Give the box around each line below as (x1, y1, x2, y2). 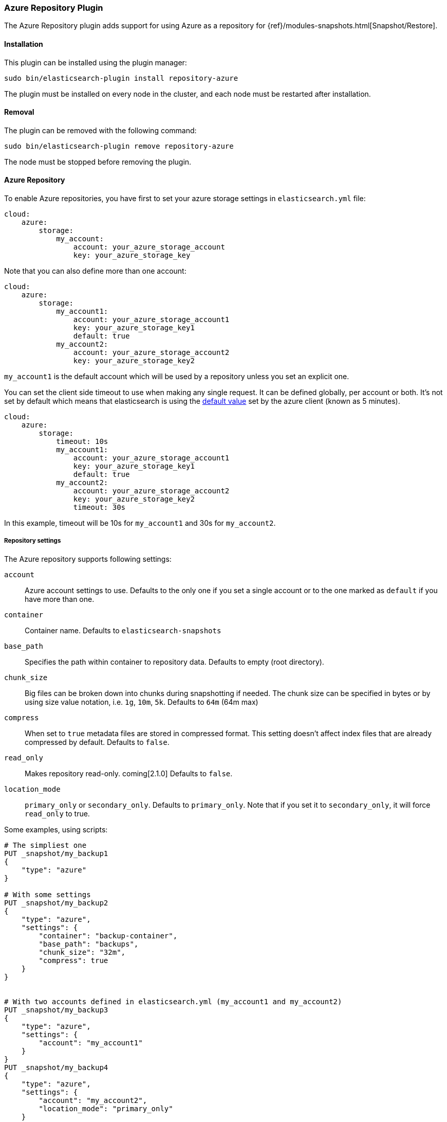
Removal (4, 108, 34, 117)
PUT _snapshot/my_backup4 (4, 1063, 108, 1072)
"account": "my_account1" (39, 1038, 143, 1047)
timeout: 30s (73, 503, 126, 512)
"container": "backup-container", (39, 931, 178, 940)
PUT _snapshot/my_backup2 (4, 898, 108, 907)
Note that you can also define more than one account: (4, 266, 187, 276)
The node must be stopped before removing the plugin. (4, 157, 192, 166)
